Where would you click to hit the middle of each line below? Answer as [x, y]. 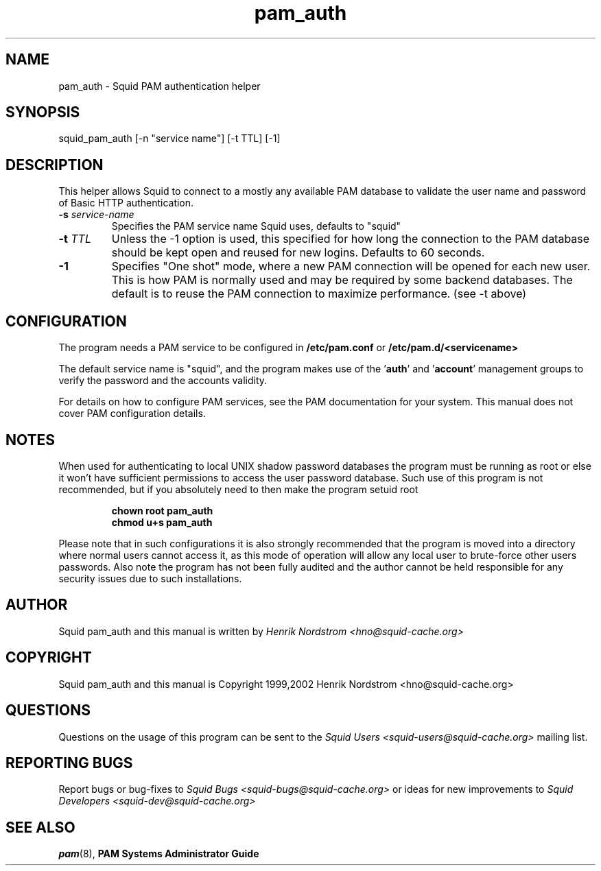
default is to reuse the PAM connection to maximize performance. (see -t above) [319, 294]
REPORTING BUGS [69, 763]
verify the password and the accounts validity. [163, 381]
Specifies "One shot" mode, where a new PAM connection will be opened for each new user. [351, 266]
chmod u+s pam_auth [162, 522]
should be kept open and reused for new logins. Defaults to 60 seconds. [298, 253]
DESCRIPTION [55, 165]
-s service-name [96, 215]
